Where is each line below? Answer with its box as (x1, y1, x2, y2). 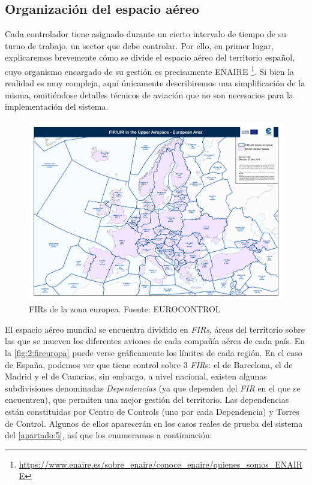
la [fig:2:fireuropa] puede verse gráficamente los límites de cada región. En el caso (5, 347, 302, 359)
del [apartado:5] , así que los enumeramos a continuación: (5, 429, 212, 441)
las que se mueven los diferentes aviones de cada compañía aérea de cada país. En (5, 335, 305, 347)
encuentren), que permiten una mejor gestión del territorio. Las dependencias (5, 393, 289, 406)
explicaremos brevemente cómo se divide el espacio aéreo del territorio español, (5, 51, 295, 64)
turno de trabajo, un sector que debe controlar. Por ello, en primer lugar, (5, 39, 274, 52)
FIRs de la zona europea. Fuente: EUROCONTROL (29, 303, 221, 315)
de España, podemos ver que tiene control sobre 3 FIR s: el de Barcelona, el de (5, 358, 293, 370)
